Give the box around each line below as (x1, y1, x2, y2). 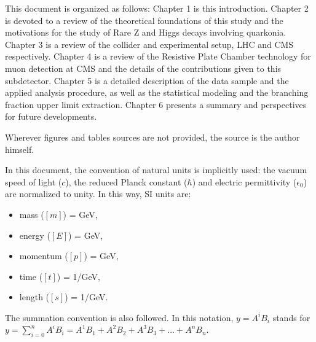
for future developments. (5, 110, 97, 123)
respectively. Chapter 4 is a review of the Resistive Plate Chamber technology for (5, 50, 311, 63)
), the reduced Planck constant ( (65, 175, 188, 188)
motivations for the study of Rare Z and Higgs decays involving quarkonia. (5, 26, 286, 39)
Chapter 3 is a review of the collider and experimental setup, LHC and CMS (5, 37, 294, 50)
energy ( (19, 228, 51, 241)
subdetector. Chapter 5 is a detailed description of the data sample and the (5, 74, 289, 87)
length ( (19, 290, 50, 303)
